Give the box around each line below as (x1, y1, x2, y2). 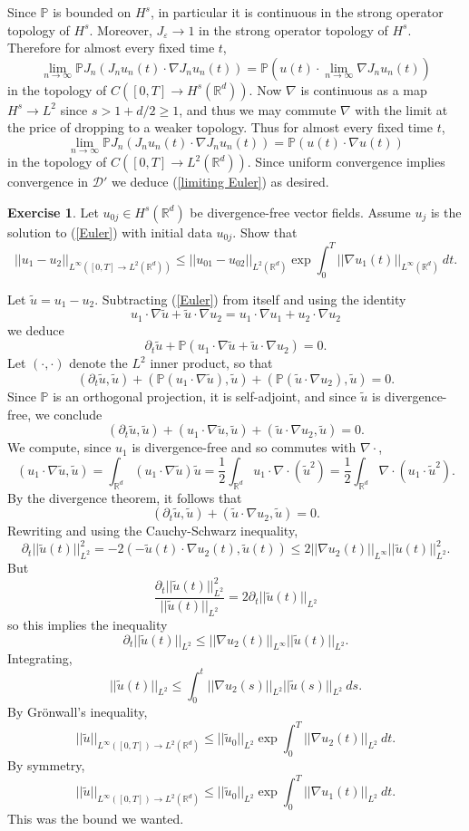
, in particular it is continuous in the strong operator (150, 3, 444, 21)
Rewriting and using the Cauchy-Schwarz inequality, (7, 521, 298, 540)
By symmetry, (7, 756, 85, 775)
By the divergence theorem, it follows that (7, 488, 242, 507)
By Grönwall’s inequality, (7, 702, 148, 721)
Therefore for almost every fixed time (7, 38, 215, 57)
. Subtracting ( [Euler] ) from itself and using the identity (94, 289, 406, 308)
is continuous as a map (300, 80, 427, 99)
